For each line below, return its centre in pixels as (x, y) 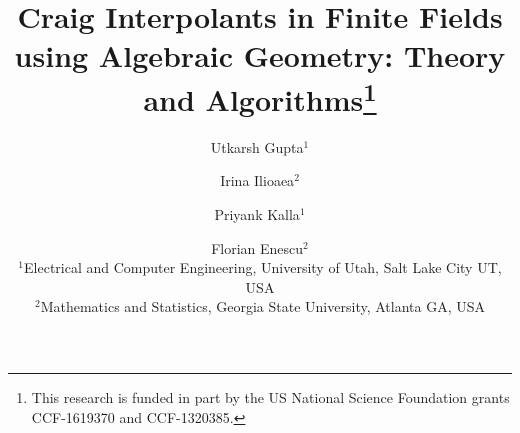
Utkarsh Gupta (257, 146)
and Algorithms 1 (260, 96)
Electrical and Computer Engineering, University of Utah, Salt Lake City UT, (263, 267)
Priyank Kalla (257, 214)
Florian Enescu (257, 247)
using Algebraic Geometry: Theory (260, 55)
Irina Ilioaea (257, 180)
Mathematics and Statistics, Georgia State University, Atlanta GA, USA (262, 306)
